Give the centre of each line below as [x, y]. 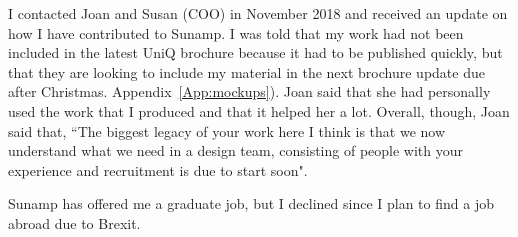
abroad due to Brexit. [74, 222]
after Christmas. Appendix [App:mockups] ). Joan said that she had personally [249, 91]
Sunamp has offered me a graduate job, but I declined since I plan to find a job [251, 203]
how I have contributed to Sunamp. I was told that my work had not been [236, 32]
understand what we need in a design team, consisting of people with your [235, 150]
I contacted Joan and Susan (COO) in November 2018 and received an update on [258, 13]
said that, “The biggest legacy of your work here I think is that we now [227, 130]
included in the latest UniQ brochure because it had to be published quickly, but [255, 52]
